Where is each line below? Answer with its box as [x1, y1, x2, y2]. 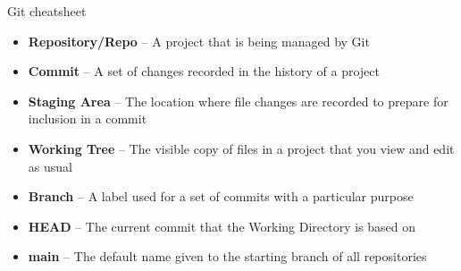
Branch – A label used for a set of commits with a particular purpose [28, 187, 414, 206]
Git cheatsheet [7, 2, 87, 20]
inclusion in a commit [28, 109, 147, 128]
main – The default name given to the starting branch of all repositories [28, 247, 427, 266]
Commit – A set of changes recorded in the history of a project [28, 62, 381, 80]
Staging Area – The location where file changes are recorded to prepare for [28, 91, 448, 110]
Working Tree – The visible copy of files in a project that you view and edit [28, 139, 455, 157]
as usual [28, 157, 72, 175]
